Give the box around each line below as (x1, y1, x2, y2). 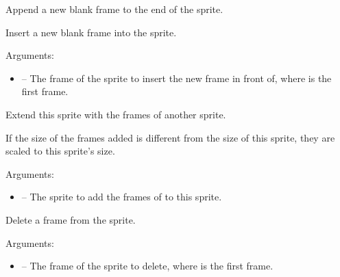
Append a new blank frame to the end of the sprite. (5, 2, 223, 16)
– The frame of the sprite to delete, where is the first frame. (21, 259, 274, 273)
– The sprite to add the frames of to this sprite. (21, 189, 222, 204)
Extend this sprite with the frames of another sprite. (5, 107, 226, 121)
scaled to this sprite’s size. (5, 144, 115, 158)
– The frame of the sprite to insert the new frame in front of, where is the (21, 70, 332, 85)
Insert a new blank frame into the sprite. (5, 25, 177, 39)
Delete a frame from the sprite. (5, 212, 136, 226)
